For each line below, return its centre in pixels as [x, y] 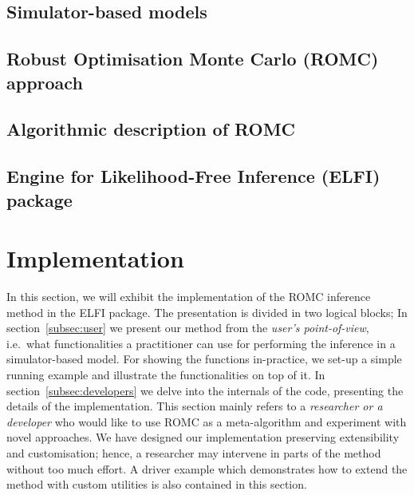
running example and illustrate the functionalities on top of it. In [166, 374]
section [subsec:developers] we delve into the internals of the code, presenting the [205, 390]
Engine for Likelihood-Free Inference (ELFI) [193, 176]
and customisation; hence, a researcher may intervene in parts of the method [194, 452]
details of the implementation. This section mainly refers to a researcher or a [195, 406]
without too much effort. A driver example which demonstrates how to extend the [207, 468]
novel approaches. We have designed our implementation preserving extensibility [203, 437]
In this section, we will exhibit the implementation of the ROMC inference [189, 297]
